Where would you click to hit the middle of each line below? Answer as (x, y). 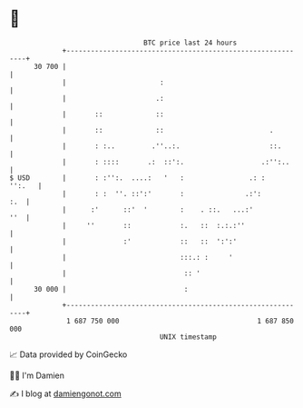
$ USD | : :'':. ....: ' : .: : (137, 178)
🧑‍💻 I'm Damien (37, 375)
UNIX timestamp (188, 337)
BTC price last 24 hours (191, 43)
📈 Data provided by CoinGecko (68, 354)
